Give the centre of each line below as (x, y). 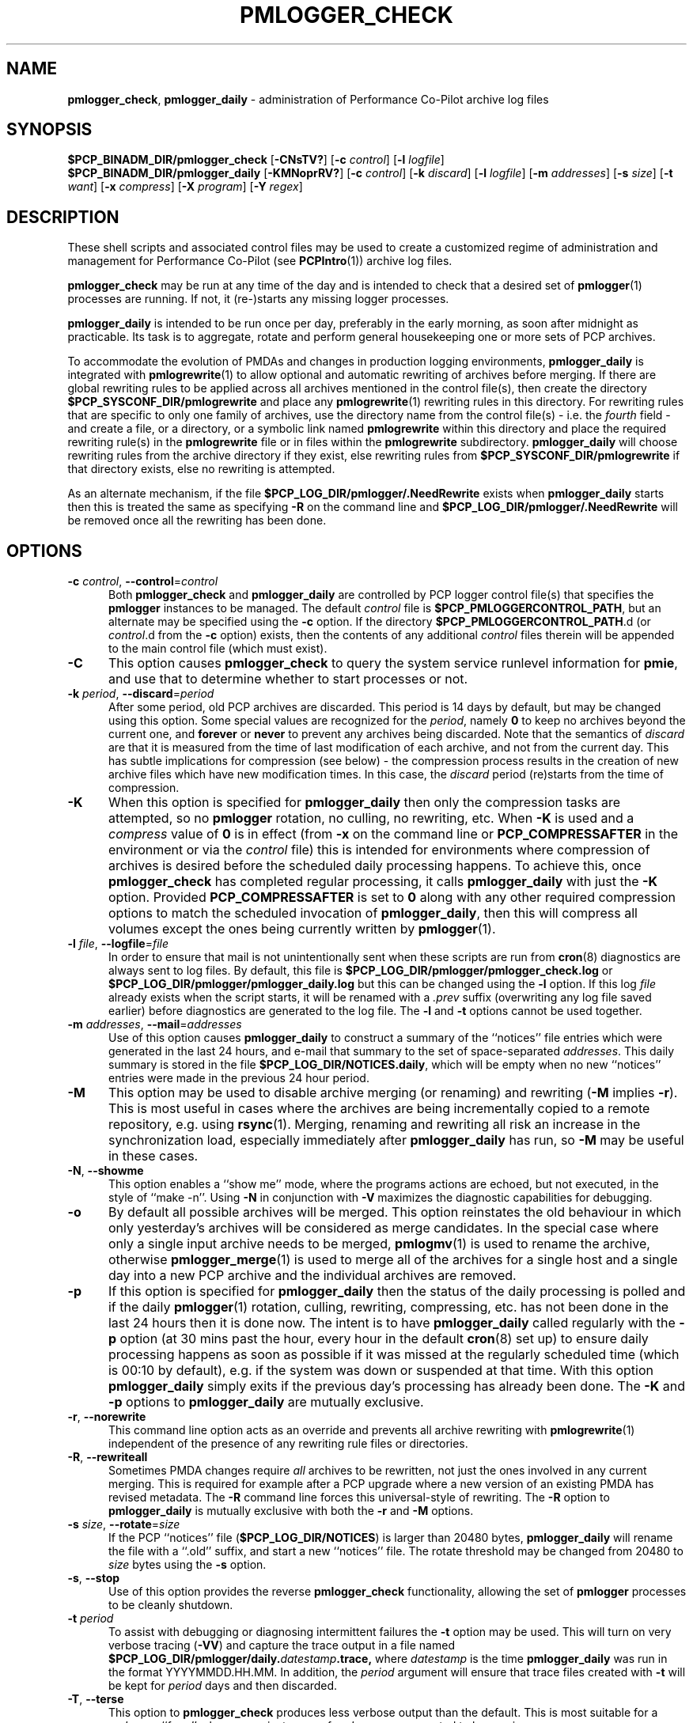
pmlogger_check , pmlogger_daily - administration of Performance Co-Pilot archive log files (308, 99)
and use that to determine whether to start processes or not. (288, 679)
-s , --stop (94, 1578)
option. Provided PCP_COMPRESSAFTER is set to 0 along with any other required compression (392, 897)
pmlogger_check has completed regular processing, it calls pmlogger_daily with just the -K (383, 882)
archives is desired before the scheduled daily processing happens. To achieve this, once (375, 866)
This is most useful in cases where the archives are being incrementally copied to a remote (379, 1109)
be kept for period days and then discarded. (223, 1686)
